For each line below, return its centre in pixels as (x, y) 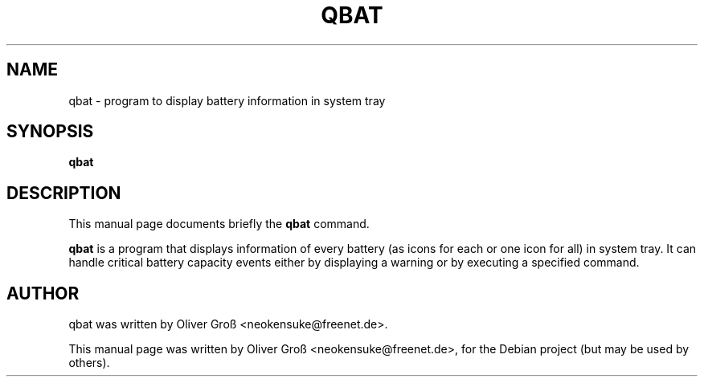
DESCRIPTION (64, 193)
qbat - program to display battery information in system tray (227, 100)
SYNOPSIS (50, 132)
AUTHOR (43, 293)
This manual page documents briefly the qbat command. (219, 224)
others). (89, 363)
